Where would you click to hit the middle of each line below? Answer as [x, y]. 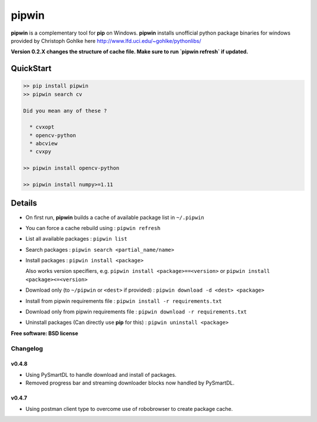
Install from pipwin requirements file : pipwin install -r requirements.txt [124, 301]
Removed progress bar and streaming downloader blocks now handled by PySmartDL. [130, 383]
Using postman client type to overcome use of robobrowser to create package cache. [129, 409]
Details [24, 203]
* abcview [44, 144]
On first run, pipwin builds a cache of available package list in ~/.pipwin [115, 217]
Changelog [27, 348]
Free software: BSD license [45, 333]
